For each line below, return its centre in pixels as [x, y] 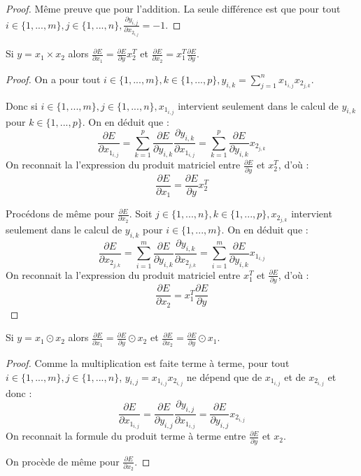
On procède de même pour [63, 461]
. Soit [141, 214]
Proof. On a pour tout [53, 79]
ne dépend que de [224, 376]
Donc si [22, 105]
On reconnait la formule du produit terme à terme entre [126, 436]
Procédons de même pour [60, 214]
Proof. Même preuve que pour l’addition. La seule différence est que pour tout [173, 8]
